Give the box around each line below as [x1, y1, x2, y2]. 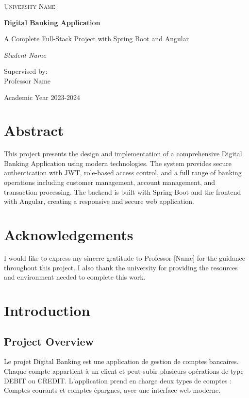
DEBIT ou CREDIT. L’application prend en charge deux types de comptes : [4, 375, 232, 385]
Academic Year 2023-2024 [4, 92, 81, 102]
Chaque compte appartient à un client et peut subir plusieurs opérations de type [4, 365, 244, 376]
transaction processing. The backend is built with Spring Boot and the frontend [4, 186, 241, 197]
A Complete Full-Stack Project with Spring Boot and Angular [4, 33, 189, 44]
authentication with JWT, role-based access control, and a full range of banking [4, 167, 242, 178]
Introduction [4, 300, 90, 320]
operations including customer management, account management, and [4, 177, 216, 187]
